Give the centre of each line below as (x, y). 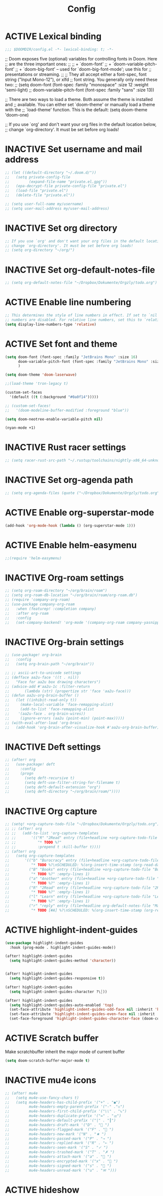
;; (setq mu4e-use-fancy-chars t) (42, 1098)
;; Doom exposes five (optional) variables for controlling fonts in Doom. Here (81, 59)
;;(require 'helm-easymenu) (33, 558)
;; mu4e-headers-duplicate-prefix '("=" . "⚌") (63, 1116)
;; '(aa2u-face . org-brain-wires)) (45, 714)
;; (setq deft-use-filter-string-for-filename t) (63, 782)
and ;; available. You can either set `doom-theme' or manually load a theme (80, 104)
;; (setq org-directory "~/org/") (40, 250)
